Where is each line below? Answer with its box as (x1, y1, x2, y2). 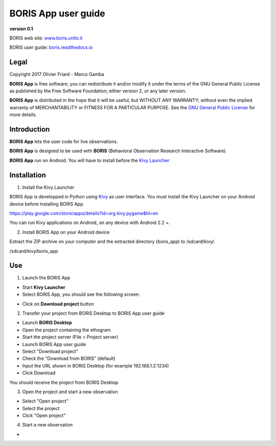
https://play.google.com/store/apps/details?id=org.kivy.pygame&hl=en (9, 210, 158, 216)
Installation (9, 171, 46, 179)
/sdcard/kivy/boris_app (9, 248, 58, 254)
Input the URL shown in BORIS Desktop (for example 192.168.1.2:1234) (22, 362, 169, 369)
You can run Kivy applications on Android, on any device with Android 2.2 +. (9, 219, 170, 226)
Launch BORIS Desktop (22, 319, 73, 326)
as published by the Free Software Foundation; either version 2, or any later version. (9, 88, 187, 94)
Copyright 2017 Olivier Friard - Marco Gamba (9, 71, 104, 77)
